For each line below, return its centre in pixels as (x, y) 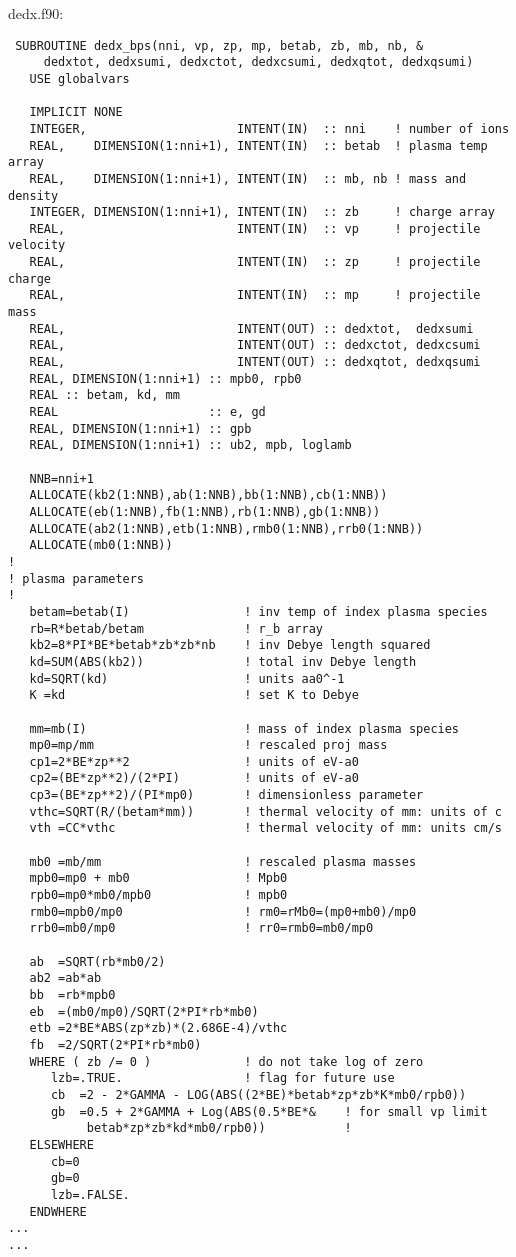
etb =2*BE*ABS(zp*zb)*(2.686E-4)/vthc (158, 1028)
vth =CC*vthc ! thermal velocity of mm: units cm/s (265, 828)
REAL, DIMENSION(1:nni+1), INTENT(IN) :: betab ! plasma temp (258, 145)
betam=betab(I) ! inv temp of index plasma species (258, 611)
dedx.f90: (36, 13)
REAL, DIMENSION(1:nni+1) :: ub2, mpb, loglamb (190, 445)
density (33, 195)
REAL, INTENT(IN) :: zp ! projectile (255, 262)
